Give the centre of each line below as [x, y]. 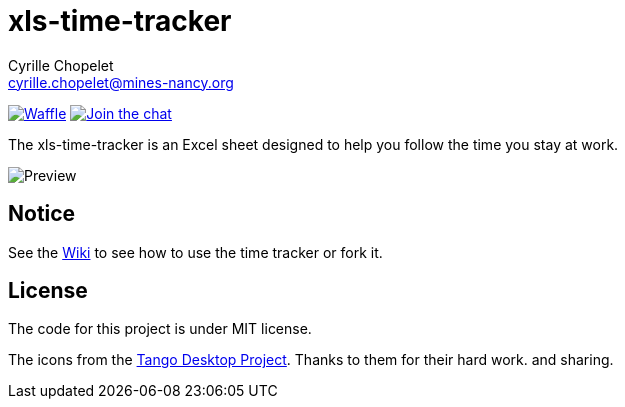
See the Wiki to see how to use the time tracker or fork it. [195, 252]
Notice [42, 214]
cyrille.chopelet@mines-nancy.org [121, 82]
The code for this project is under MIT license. [160, 329]
